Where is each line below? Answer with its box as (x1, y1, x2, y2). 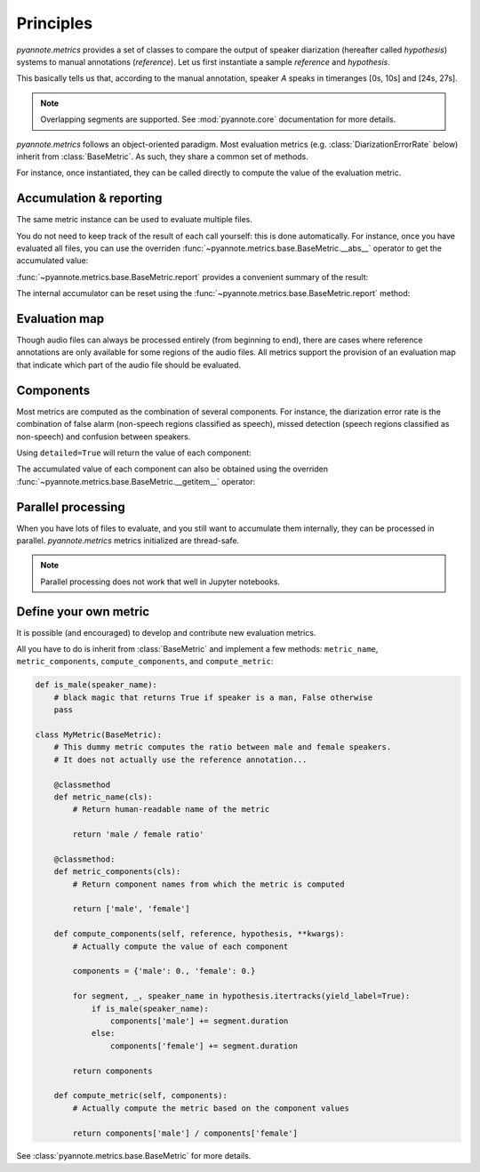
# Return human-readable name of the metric (72, 805, 270, 815)
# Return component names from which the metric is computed (72, 879, 345, 889)
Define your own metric (16, 604, 150, 619)
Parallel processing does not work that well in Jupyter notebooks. (40, 576, 280, 587)
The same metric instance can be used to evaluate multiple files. (16, 214, 253, 225)
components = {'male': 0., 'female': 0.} (72, 966, 256, 976)
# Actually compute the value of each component (72, 941, 289, 951)
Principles (16, 13, 93, 33)
